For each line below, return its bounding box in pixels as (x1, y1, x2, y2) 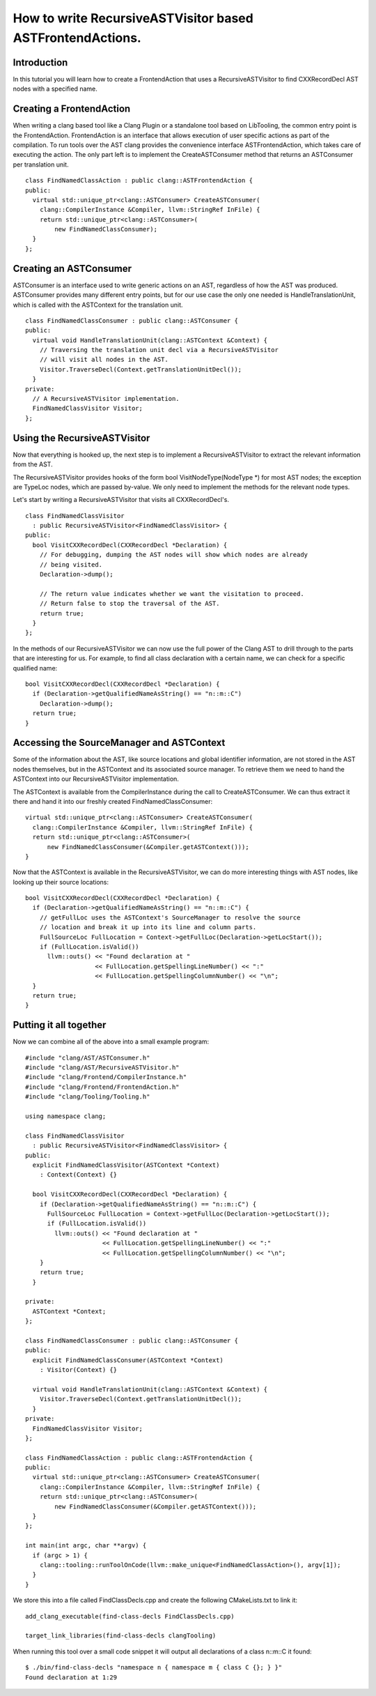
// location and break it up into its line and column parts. (39, 924, 257, 931)
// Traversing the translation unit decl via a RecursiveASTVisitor (39, 346, 279, 354)
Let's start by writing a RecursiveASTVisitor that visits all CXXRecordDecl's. (13, 496, 230, 504)
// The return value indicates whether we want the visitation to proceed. (39, 590, 304, 597)
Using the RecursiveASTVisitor (13, 432, 150, 444)
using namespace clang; (25, 1113, 107, 1120)
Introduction (13, 56, 68, 68)
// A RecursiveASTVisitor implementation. (32, 395, 180, 403)
